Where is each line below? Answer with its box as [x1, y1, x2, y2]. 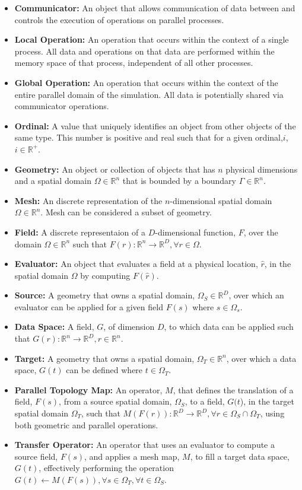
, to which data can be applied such [164, 320, 294, 333]
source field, [14, 450, 58, 462]
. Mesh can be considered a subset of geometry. [40, 206, 212, 218]
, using [260, 407, 285, 419]
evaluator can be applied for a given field [14, 300, 163, 313]
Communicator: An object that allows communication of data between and [14, 2, 295, 14]
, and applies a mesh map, [84, 450, 180, 462]
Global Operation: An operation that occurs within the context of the [14, 76, 278, 88]
